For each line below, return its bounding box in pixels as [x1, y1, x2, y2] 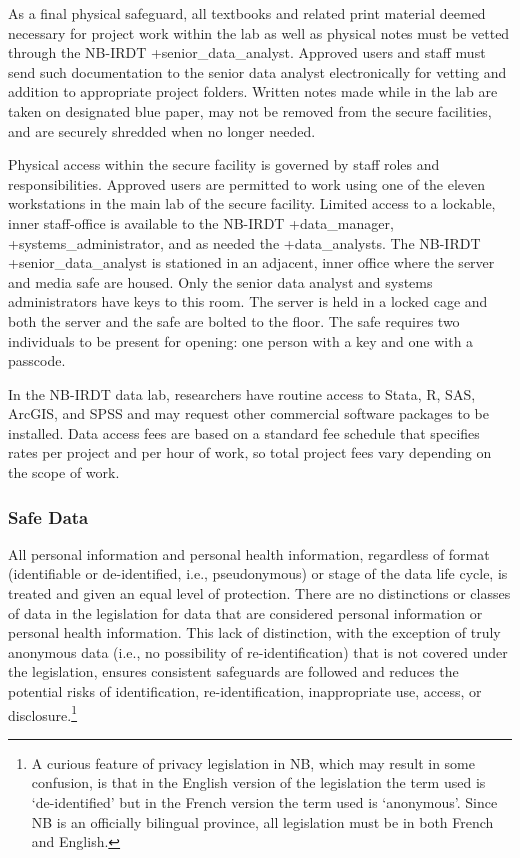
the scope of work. [8, 462, 120, 483]
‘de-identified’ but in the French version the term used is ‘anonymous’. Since [31, 792, 498, 813]
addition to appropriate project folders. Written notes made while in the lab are [8, 81, 498, 102]
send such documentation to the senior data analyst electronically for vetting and [8, 61, 507, 82]
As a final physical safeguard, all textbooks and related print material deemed [8, 3, 486, 23]
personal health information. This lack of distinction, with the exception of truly [8, 622, 501, 643]
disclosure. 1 [8, 701, 78, 725]
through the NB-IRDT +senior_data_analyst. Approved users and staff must [8, 42, 486, 63]
